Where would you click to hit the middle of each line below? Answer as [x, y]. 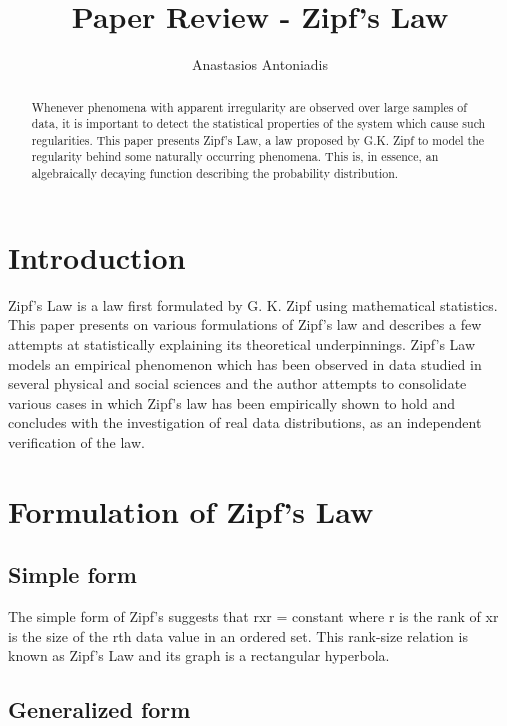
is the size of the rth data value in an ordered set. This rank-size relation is [238, 635]
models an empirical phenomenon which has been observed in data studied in [245, 363]
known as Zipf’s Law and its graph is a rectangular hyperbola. [199, 655]
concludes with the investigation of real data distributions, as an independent [245, 422]
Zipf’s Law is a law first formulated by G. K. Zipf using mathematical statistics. [253, 304]
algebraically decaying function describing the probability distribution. [215, 173]
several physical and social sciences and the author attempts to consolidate [237, 383]
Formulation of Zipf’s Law [191, 510]
